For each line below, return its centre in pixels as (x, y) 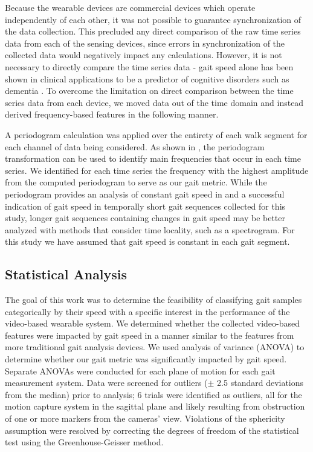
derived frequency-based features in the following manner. (112, 114)
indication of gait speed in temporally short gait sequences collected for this (145, 206)
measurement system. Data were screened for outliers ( (106, 383)
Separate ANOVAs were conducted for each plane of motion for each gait (140, 371)
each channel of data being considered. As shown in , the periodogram (135, 146)
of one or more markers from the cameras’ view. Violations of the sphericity (145, 418)
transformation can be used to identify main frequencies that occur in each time (153, 158)
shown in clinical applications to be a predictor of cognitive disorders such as (147, 78)
